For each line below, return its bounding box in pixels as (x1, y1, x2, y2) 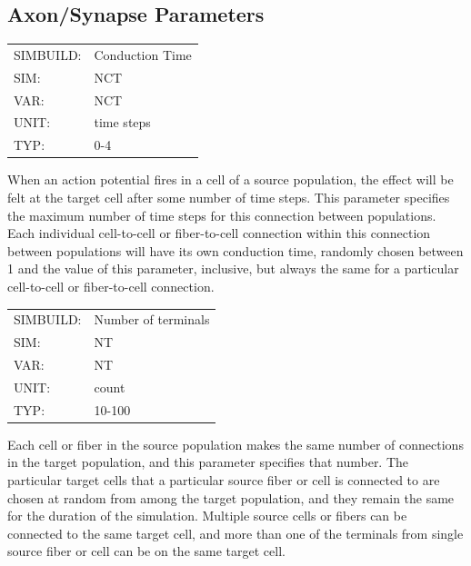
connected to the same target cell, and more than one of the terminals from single (7, 523, 464, 542)
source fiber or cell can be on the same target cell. (7, 541, 286, 561)
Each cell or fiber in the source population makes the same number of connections (7, 434, 464, 453)
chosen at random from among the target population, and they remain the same (7, 488, 455, 507)
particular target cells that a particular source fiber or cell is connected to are (7, 470, 440, 489)
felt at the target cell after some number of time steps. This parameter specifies (7, 188, 450, 207)
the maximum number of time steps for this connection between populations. (7, 205, 436, 224)
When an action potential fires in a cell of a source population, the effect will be (7, 170, 454, 189)
